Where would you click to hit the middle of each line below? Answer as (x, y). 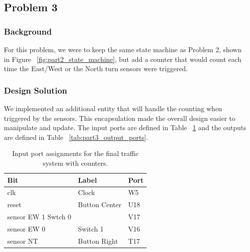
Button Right (98, 241)
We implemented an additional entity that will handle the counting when (113, 108)
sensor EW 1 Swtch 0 (39, 217)
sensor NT (23, 241)
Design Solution (36, 90)
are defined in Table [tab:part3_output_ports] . (76, 137)
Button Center (100, 204)
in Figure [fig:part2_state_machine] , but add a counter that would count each (123, 59)
